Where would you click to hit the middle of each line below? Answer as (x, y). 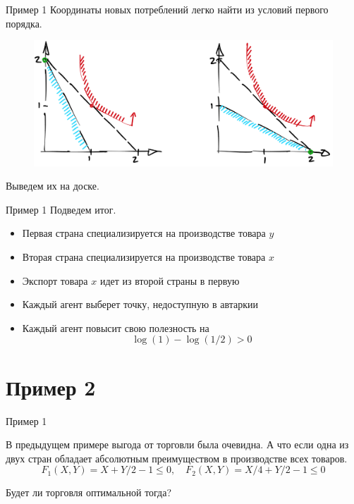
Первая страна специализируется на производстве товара (144, 233)
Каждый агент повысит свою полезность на (116, 327)
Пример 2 (51, 387)
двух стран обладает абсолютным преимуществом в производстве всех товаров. (177, 458)
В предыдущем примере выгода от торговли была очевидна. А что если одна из (177, 444)
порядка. (24, 23)
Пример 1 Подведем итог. (61, 209)
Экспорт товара (55, 280)
